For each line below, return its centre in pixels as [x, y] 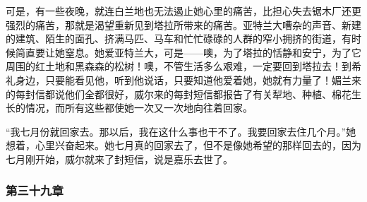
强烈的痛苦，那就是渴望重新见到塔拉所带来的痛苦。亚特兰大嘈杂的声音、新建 [183, 24]
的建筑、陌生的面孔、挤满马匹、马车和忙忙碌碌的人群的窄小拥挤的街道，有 [179, 38]
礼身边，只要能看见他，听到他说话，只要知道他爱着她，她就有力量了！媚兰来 [183, 79]
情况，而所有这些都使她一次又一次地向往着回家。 [139, 108]
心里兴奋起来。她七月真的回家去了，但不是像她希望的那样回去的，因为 [198, 145]
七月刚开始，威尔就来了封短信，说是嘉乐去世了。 [119, 159]
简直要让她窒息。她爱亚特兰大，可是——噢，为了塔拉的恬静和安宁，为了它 [188, 52]
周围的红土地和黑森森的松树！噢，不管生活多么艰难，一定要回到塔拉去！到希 [183, 66]
